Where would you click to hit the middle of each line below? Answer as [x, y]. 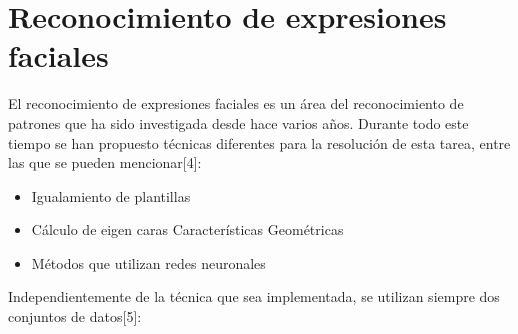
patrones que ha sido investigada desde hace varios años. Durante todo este [238, 122]
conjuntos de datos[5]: [75, 316]
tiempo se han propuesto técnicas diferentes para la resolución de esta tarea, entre [259, 142]
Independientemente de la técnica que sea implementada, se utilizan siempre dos [254, 296]
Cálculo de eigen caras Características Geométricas [187, 229]
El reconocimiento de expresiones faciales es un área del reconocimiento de [236, 103]
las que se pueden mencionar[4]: [105, 162]
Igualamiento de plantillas [111, 195]
